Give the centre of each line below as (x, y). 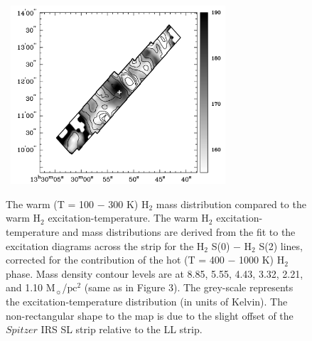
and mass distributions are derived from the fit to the (179, 232)
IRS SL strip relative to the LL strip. (122, 329)
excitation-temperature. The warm (123, 218)
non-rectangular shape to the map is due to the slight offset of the (150, 315)
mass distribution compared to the (231, 204)
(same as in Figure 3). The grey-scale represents (189, 287)
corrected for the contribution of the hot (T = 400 (115, 260)
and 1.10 (25, 287)
